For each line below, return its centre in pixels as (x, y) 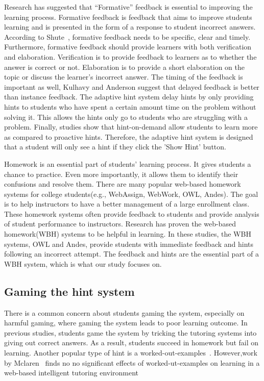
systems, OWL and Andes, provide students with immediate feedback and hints (129, 244)
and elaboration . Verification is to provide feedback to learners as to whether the (130, 56)
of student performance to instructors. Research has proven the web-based (120, 224)
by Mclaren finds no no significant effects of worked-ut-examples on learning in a (132, 362)
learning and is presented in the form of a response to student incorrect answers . (130, 27)
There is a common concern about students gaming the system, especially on (124, 312)
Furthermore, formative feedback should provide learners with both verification (128, 47)
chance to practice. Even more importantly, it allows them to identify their (121, 174)
